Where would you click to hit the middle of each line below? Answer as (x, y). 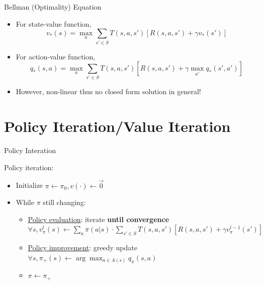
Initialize (29, 185)
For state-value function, (54, 23)
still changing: (64, 202)
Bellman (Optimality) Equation (53, 7)
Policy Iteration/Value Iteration (117, 126)
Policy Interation (30, 150)
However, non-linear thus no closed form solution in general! (108, 91)
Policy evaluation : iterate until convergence (99, 219)
